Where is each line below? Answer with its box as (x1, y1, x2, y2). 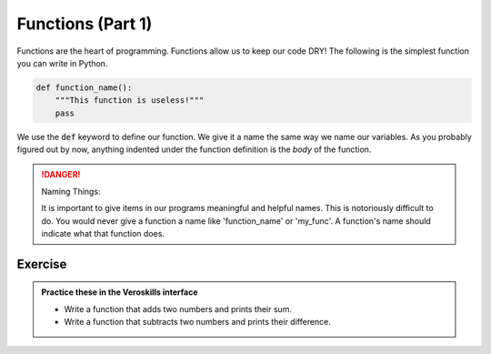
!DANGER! (41, 169, 81, 180)
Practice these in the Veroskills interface (41, 287, 199, 298)
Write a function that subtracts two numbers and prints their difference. (64, 317, 332, 328)
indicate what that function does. (41, 228, 165, 239)
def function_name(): (35, 82, 133, 93)
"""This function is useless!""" (55, 96, 205, 106)
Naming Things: (41, 186, 101, 197)
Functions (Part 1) (16, 14, 153, 34)
